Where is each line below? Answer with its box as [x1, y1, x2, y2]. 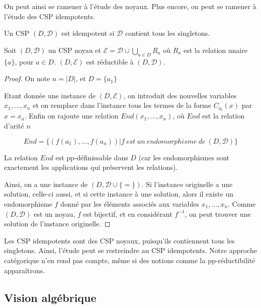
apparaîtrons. [4, 265, 45, 275]
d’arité [4, 120, 24, 131]
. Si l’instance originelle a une [141, 178, 233, 189]
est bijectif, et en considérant [83, 208, 172, 219]
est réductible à [86, 56, 134, 67]
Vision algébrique [4, 289, 97, 305]
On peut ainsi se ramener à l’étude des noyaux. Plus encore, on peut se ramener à [4, 1, 256, 11]
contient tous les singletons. [125, 28, 210, 38]
